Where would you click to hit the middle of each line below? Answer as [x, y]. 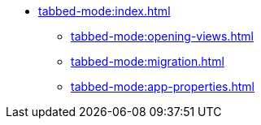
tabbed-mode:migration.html [148, 61]
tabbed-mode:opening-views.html [162, 36]
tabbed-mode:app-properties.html [163, 86]
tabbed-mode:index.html [104, 11]
